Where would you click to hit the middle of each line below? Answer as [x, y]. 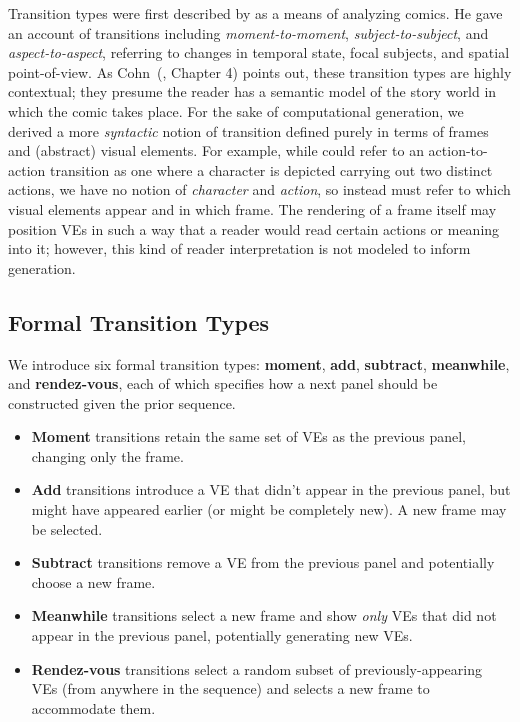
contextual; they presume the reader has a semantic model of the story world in [252, 91]
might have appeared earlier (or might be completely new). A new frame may [269, 509]
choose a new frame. [93, 581]
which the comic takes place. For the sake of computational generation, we [236, 110]
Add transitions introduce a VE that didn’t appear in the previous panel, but [271, 489]
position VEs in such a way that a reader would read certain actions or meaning [254, 228]
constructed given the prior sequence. [122, 402]
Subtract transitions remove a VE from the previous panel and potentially [263, 562]
